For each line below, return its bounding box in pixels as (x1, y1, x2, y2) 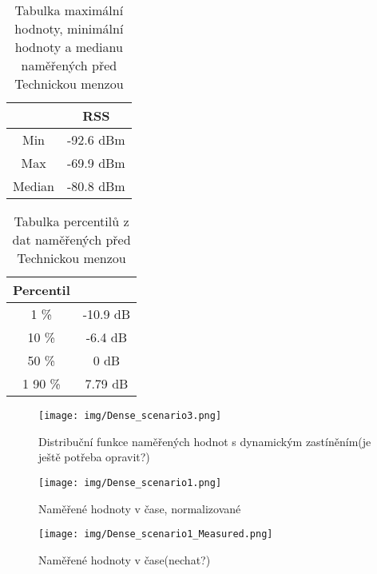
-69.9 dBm (67, 153, 125, 172)
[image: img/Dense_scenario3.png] (38, 410, 222, 421)
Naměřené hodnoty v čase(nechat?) (38, 551, 211, 568)
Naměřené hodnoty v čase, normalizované (38, 500, 241, 516)
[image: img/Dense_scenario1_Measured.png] (38, 528, 273, 540)
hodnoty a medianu (14, 38, 123, 56)
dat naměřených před (12, 230, 131, 249)
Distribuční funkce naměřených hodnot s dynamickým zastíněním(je (38, 432, 371, 449)
